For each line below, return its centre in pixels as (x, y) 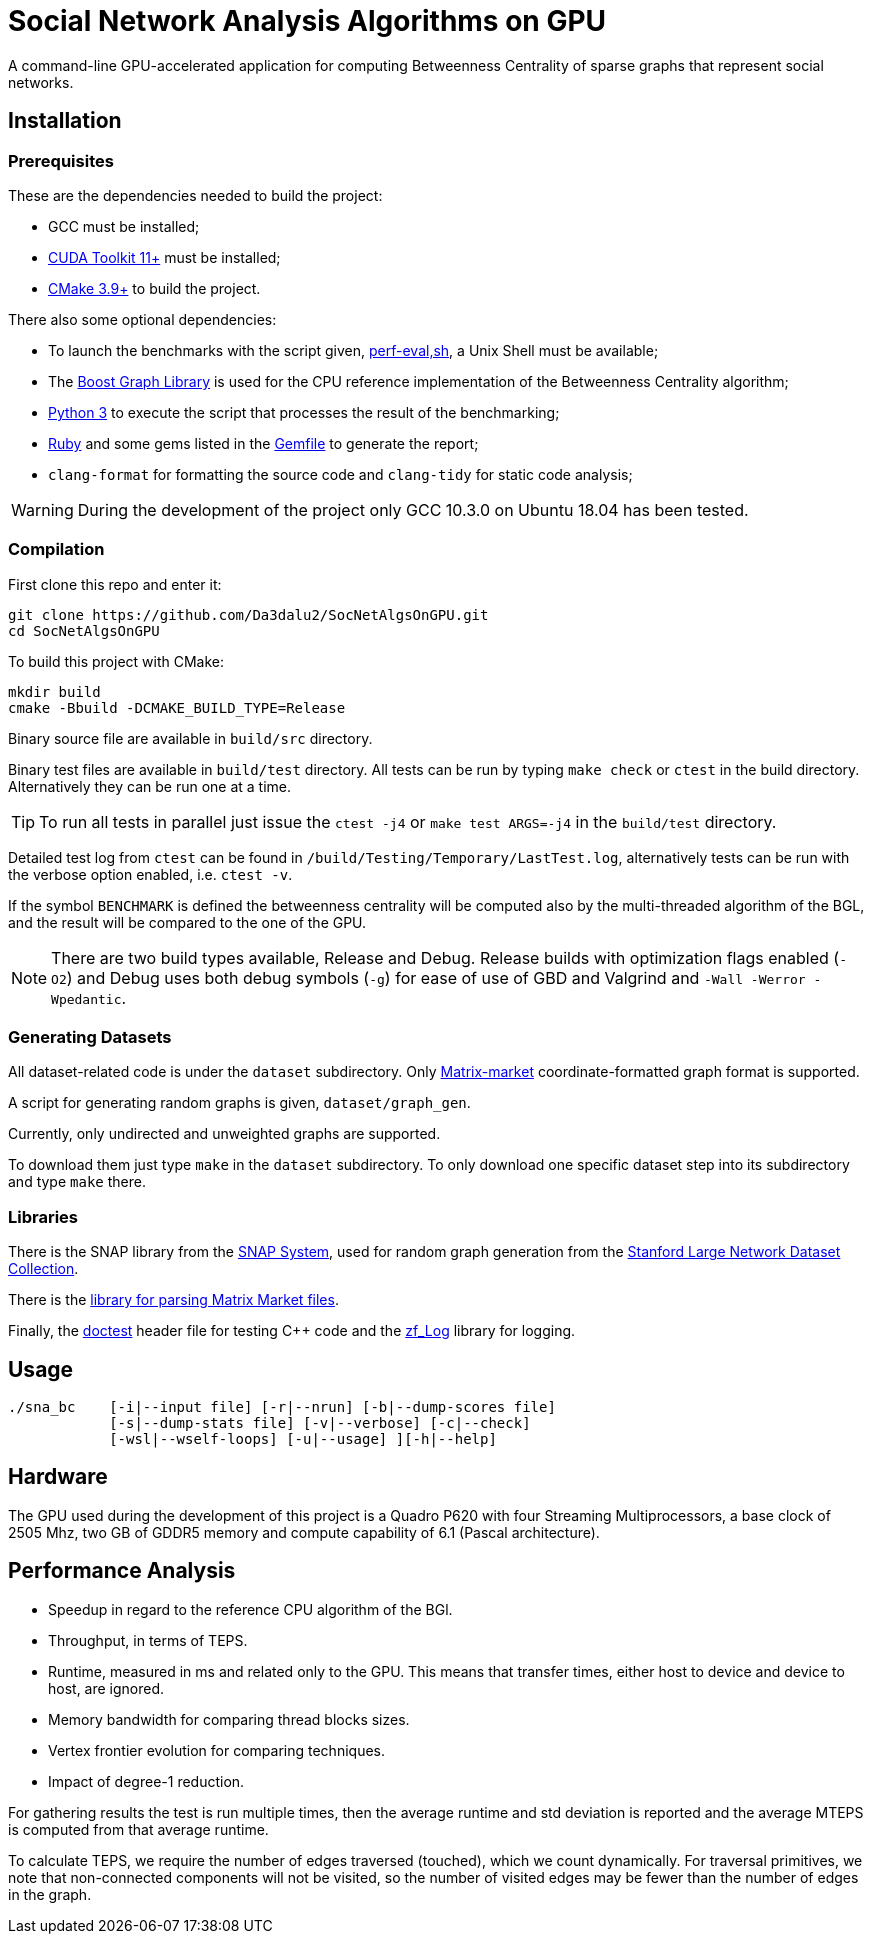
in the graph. (50, 1894)
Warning (42, 509)
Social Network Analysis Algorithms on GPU (307, 21)
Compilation (56, 549)
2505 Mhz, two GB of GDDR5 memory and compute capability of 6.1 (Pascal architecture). (304, 1532)
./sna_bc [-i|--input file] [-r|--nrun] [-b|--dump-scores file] (282, 1407)
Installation (65, 121)
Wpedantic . (89, 997)
